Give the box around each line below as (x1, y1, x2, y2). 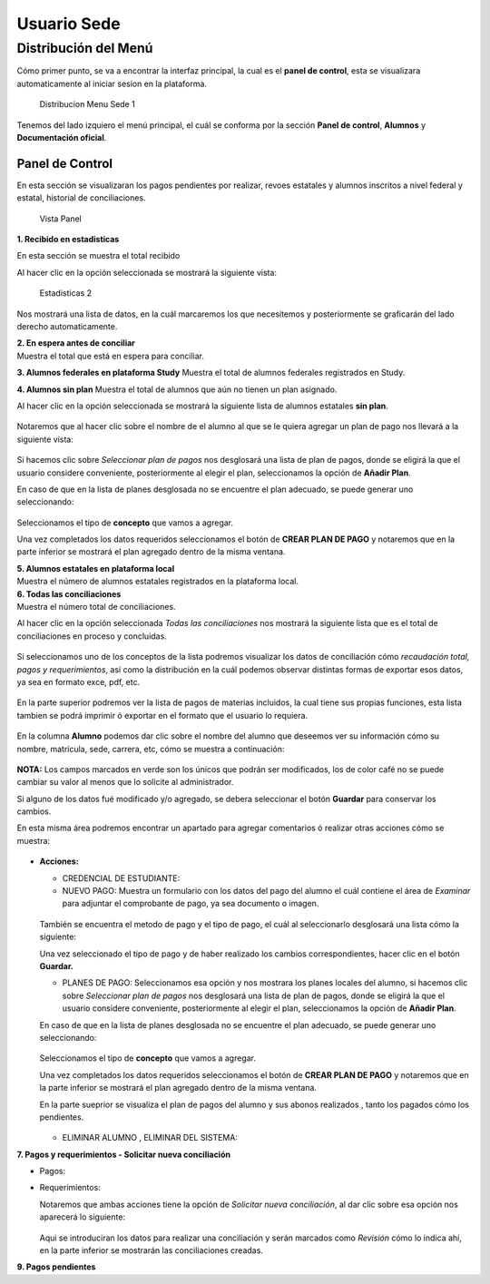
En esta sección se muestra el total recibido (16, 250, 181, 261)
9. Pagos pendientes (16, 1261, 96, 1272)
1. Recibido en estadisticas (16, 234, 120, 245)
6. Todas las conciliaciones (16, 588, 122, 599)
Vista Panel (39, 213, 82, 224)
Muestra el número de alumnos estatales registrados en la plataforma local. (16, 576, 299, 587)
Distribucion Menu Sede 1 (39, 99, 135, 110)
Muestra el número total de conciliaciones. (16, 602, 176, 613)
